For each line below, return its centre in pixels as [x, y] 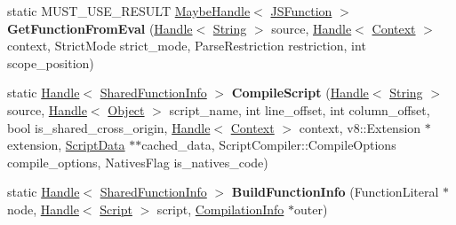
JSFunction [301, 11]
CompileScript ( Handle [300, 93]
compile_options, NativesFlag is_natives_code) [138, 162]
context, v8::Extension [360, 127]
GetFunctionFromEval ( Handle [100, 28]
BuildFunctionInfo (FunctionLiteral [335, 192]
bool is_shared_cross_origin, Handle [109, 127]
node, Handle [43, 209]
